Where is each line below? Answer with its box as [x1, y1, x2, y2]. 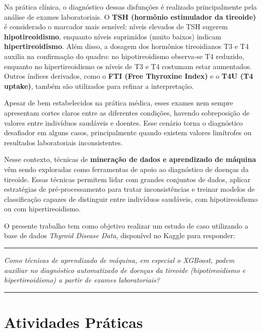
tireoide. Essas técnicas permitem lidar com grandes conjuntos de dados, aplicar [4, 174, 250, 184]
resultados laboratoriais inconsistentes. [4, 137, 123, 147]
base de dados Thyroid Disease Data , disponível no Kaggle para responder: [4, 230, 235, 241]
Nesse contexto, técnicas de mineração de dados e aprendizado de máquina [4, 154, 256, 164]
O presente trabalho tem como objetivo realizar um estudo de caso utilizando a [4, 220, 248, 231]
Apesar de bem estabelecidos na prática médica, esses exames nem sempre [4, 97, 233, 108]
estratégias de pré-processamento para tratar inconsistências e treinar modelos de [4, 184, 255, 194]
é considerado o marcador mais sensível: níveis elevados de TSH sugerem [4, 21, 228, 32]
